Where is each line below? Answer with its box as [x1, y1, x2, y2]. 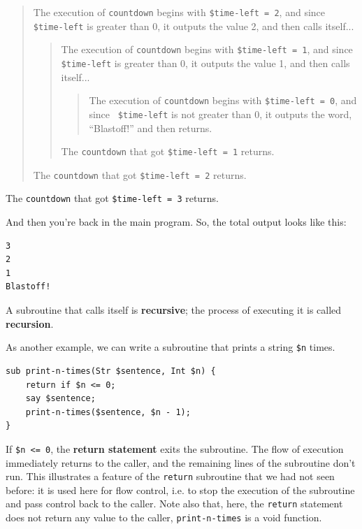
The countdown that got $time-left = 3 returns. [6, 191, 219, 205]
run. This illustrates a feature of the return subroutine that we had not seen [6, 469, 335, 484]
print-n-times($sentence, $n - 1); [25, 407, 191, 417]
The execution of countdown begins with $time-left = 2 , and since [33, 5, 326, 19]
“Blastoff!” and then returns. [89, 120, 212, 135]
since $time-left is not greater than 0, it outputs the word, [89, 106, 352, 121]
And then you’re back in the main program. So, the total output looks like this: [6, 215, 347, 229]
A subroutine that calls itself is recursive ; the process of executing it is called [6, 303, 342, 317]
